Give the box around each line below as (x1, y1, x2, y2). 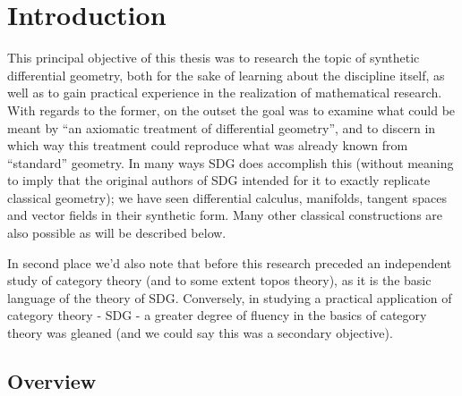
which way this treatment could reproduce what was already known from (7, 136, 408, 155)
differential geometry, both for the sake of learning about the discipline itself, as (7, 65, 445, 84)
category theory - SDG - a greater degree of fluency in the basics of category (7, 306, 427, 324)
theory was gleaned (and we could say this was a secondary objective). (7, 324, 393, 342)
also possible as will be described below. (7, 223, 227, 242)
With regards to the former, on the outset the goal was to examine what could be (7, 100, 456, 119)
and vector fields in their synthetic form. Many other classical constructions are (7, 206, 443, 224)
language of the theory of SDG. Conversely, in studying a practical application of (7, 288, 452, 307)
